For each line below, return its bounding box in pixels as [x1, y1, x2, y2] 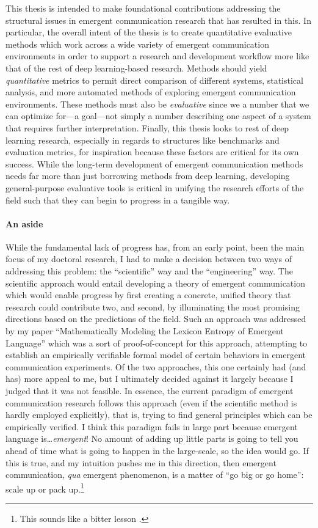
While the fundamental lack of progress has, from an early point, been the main [5, 240, 305, 253]
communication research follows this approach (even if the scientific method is [5, 396, 297, 409]
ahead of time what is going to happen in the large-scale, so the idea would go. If [5, 444, 309, 457]
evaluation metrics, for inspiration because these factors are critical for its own [5, 145, 299, 158]
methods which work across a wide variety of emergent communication [5, 37, 269, 50]
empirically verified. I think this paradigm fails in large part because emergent [5, 420, 298, 433]
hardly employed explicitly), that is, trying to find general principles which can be [5, 408, 313, 421]
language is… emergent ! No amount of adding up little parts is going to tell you [5, 432, 298, 445]
